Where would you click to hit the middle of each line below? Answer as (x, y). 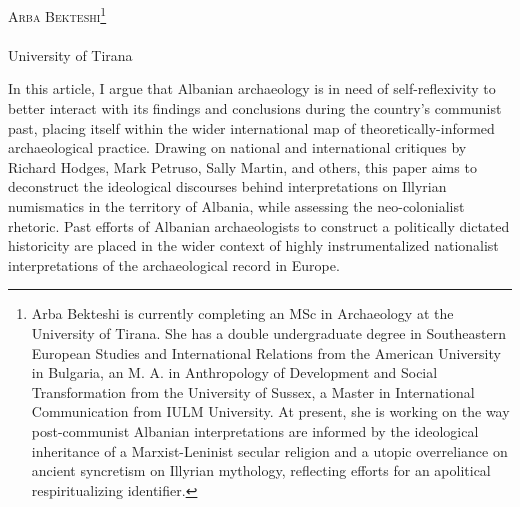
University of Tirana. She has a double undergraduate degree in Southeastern (268, 332)
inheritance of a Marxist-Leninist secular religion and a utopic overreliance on (269, 450)
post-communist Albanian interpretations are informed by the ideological (255, 430)
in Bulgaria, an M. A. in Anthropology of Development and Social (234, 372)
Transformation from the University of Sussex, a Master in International (253, 391)
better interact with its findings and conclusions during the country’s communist (255, 108)
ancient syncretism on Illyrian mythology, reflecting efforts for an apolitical (261, 470)
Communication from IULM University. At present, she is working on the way (270, 411)
